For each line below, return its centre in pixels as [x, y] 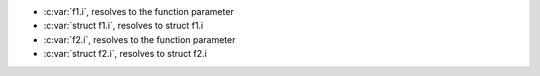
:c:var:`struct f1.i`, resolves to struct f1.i [123, 26]
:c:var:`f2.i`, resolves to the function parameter [139, 39]
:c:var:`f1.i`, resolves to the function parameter [138, 11]
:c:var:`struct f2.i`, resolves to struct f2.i [125, 54]
